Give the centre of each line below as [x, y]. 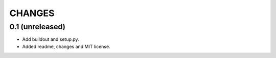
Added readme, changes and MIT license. [66, 46]
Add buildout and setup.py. [51, 39]
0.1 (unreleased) [38, 27]
